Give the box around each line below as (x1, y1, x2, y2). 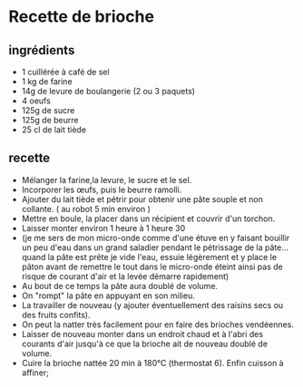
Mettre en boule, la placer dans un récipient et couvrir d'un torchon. (21, 213, 276, 224)
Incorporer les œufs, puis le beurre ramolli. (21, 184, 182, 195)
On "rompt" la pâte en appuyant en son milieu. (21, 290, 196, 301)
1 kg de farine (21, 76, 73, 87)
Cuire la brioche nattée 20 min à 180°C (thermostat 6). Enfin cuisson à (21, 357, 284, 368)
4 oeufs (21, 95, 51, 106)
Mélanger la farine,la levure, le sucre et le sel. (21, 174, 192, 185)
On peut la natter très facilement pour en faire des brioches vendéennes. (21, 319, 294, 330)
